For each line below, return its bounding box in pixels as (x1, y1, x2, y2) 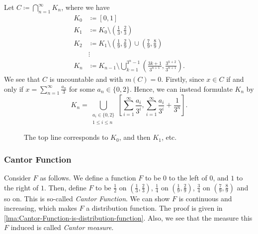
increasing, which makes (4, 203, 77, 213)
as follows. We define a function (40, 172, 136, 182)
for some (69, 83, 95, 94)
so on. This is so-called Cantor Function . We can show (4, 193, 170, 203)
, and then (119, 132, 151, 142)
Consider (4, 172, 31, 182)
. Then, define (44, 182, 86, 192)
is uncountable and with (49, 73, 123, 84)
